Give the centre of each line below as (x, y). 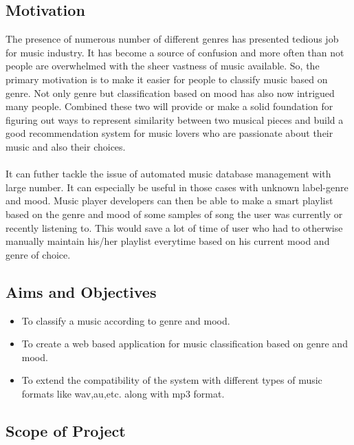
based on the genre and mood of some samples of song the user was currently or (174, 214)
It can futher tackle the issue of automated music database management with (168, 174)
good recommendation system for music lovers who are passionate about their (169, 133)
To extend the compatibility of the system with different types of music (172, 380)
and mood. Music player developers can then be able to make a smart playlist (169, 200)
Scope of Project (66, 430)
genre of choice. (38, 254)
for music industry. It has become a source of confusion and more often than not (175, 52)
